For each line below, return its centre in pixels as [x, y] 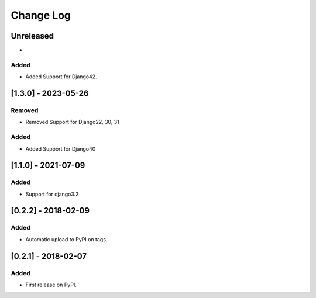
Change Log [41, 15]
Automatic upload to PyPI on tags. [66, 239]
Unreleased [32, 36]
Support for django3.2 [52, 194]
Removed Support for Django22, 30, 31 [72, 122]
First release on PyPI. [51, 285]
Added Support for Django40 [61, 148]
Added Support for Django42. [61, 77]
